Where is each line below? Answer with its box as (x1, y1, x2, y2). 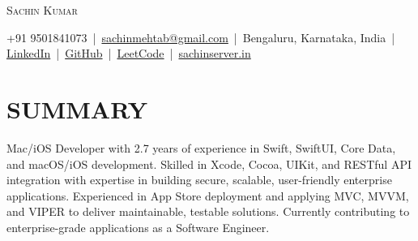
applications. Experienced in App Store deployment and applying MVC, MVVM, (6, 187, 409, 204)
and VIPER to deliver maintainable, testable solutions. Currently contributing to (6, 203, 410, 220)
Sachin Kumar (6, 2, 78, 18)
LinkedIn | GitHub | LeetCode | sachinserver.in (6, 45, 251, 62)
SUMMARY (6, 92, 147, 125)
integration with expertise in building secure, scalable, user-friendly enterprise (6, 171, 392, 188)
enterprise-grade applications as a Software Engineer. (6, 218, 270, 235)
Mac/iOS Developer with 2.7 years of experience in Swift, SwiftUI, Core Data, (6, 139, 396, 156)
